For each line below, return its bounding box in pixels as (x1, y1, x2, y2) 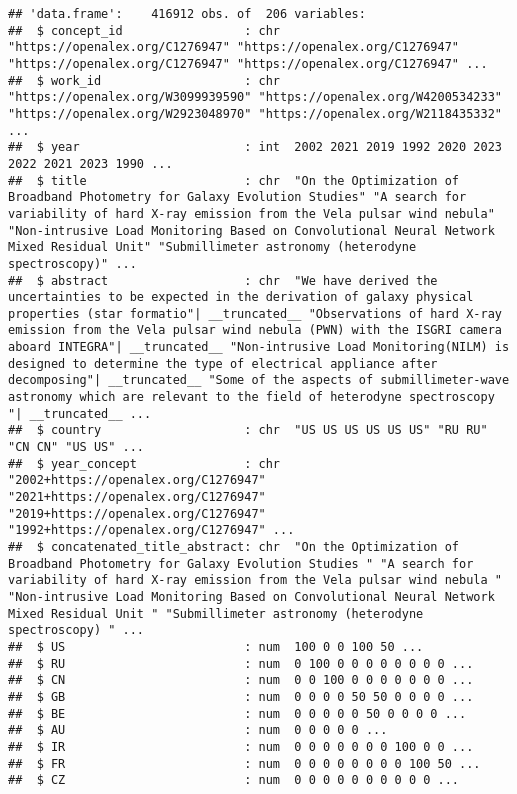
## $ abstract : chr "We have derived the (8, 273, 438, 288)
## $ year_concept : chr (8, 456, 281, 471)
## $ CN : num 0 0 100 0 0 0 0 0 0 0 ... (8, 673, 474, 688)
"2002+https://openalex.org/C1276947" (8, 473, 266, 488)
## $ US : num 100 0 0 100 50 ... (8, 639, 424, 654)
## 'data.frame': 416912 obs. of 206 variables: (8, 7, 366, 21)
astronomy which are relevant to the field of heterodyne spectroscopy (8, 390, 495, 405)
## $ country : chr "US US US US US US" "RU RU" (8, 423, 488, 438)
